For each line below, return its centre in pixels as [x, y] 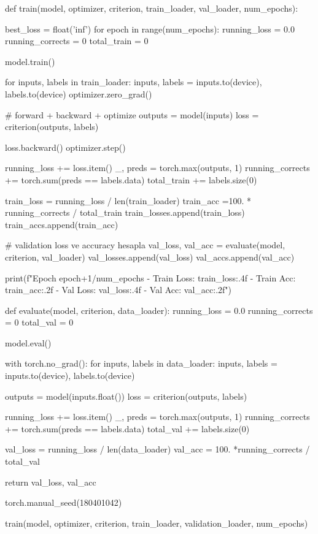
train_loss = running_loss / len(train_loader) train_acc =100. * [128, 200]
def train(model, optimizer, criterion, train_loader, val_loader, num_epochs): [152, 8]
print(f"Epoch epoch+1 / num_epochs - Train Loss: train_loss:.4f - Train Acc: [150, 277]
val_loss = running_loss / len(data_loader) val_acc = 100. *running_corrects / [157, 449]
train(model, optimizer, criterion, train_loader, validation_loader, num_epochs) [157, 523]
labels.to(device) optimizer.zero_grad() [79, 93]
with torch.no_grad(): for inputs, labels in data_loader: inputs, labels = [141, 363]
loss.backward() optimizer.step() [65, 147]
